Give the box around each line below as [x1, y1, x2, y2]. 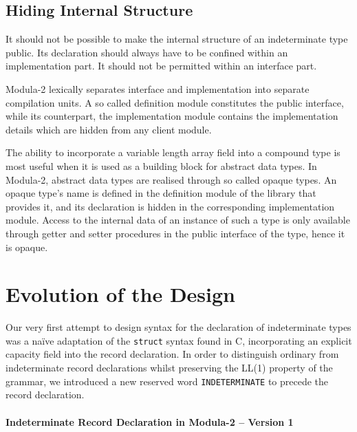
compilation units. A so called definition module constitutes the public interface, [6, 95, 344, 109]
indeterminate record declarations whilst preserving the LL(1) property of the [6, 360, 333, 375]
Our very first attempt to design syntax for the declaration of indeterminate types [6, 320, 351, 334]
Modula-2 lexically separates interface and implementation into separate [6, 81, 310, 96]
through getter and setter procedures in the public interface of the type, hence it [6, 226, 345, 240]
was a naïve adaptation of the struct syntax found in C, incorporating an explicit [6, 333, 352, 347]
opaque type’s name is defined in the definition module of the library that [6, 186, 316, 200]
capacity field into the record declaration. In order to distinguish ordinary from [6, 347, 339, 361]
